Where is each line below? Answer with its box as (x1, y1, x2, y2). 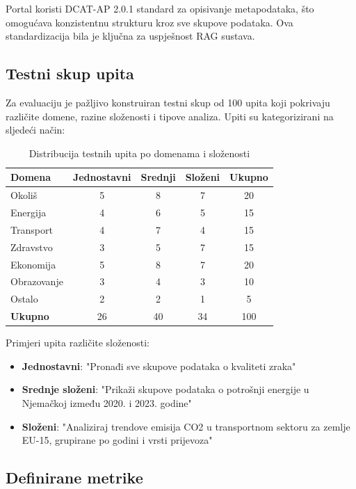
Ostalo (10, 291, 38, 306)
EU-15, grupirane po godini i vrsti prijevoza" (22, 433, 213, 447)
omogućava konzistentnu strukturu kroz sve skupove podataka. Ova (6, 15, 293, 29)
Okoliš (10, 188, 38, 202)
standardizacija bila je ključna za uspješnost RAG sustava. (6, 29, 255, 43)
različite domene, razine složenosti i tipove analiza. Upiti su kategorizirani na (6, 109, 334, 123)
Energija (10, 205, 47, 220)
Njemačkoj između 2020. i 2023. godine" (22, 395, 192, 410)
